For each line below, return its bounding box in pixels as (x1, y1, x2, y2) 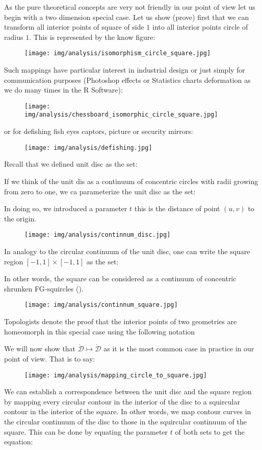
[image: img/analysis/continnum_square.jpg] (24, 301, 178, 309)
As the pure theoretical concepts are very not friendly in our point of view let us (4, 2, 255, 12)
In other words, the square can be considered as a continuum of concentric (4, 273, 237, 284)
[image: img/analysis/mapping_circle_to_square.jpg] (24, 371, 207, 379)
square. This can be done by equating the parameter (4, 426, 168, 437)
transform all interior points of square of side (4, 21, 144, 32)
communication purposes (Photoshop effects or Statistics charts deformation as (4, 74, 251, 85)
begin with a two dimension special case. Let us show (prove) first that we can (4, 11, 249, 22)
